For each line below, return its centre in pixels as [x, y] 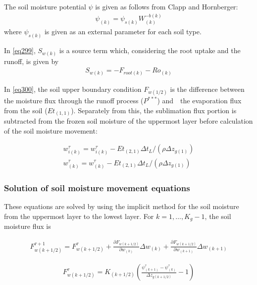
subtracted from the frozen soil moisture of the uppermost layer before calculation [128, 121]
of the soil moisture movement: [51, 130]
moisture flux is [27, 226]
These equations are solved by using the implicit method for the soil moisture [122, 206]
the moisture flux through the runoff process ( [74, 100]
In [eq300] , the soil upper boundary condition [73, 89]
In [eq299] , [20, 50]
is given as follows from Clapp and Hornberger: [167, 6]
